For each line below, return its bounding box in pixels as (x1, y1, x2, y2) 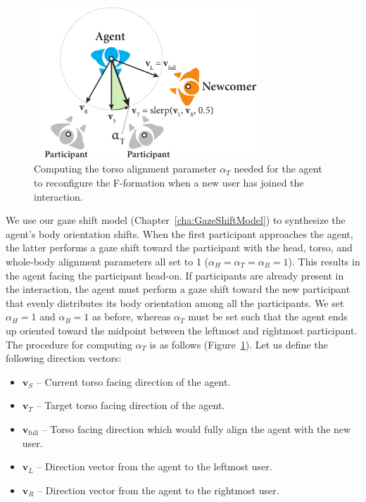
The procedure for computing (6, 337, 132, 351)
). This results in (288, 253, 360, 268)
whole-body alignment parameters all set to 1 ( (6, 253, 208, 268)
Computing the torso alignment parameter (34, 161, 217, 176)
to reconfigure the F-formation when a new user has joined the (34, 175, 304, 189)
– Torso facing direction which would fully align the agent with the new (42, 421, 351, 436)
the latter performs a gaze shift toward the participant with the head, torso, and (6, 240, 353, 255)
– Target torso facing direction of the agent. (36, 398, 225, 413)
